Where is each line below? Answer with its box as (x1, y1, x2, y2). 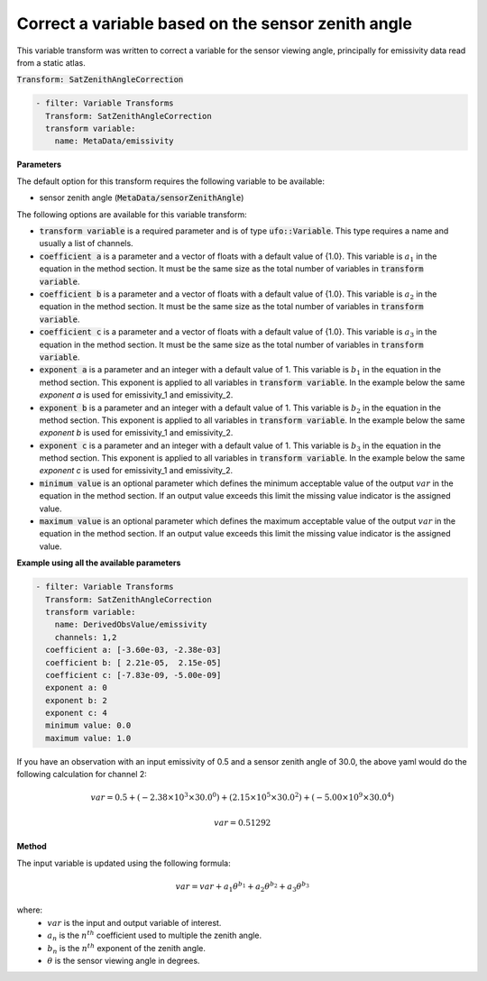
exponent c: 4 (45, 708, 108, 719)
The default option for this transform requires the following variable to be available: (16, 176, 325, 187)
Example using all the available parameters (16, 557, 181, 568)
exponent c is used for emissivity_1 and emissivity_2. (39, 465, 234, 476)
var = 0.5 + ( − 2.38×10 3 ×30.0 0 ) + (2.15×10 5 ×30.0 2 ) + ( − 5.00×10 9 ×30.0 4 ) (90, 791, 394, 802)
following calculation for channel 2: (16, 769, 148, 780)
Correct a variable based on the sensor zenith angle (16, 14, 412, 33)
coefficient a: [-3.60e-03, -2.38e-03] (45, 645, 222, 656)
